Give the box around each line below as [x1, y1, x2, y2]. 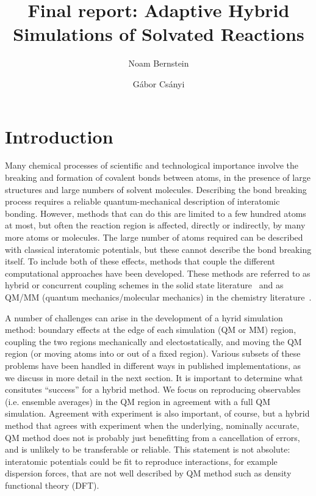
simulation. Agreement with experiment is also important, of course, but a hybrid [5, 407, 310, 420]
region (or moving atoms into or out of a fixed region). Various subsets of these [5, 347, 301, 360]
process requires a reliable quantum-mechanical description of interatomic [5, 195, 280, 208]
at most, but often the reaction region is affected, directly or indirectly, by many [5, 219, 306, 232]
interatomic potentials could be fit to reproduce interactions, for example [5, 454, 278, 467]
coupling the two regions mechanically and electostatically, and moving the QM [5, 335, 302, 348]
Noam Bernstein [128, 57, 189, 70]
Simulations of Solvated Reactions [13, 21, 304, 46]
